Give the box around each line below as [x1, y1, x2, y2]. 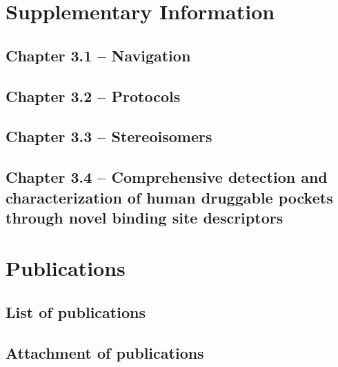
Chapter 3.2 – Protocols [6, 85, 181, 106]
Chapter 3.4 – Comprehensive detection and [6, 166, 328, 188]
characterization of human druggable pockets [6, 186, 333, 208]
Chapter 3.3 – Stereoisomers [6, 126, 212, 147]
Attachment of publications [6, 341, 204, 363]
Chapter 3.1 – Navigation [6, 44, 191, 66]
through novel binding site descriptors [6, 206, 284, 228]
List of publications [6, 301, 146, 323]
